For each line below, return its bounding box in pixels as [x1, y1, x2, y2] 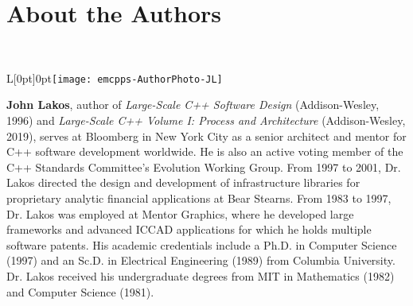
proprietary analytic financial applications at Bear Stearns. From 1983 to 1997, [6, 189, 392, 206]
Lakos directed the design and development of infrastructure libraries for [6, 174, 360, 191]
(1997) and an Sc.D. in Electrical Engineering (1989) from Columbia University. [6, 252, 395, 269]
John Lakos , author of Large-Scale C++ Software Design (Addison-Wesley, [6, 96, 380, 113]
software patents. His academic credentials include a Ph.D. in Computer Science [6, 236, 397, 253]
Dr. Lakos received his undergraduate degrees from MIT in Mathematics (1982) [6, 267, 395, 284]
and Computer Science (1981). [6, 283, 154, 300]
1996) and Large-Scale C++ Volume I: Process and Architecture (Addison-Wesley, [6, 111, 406, 128]
